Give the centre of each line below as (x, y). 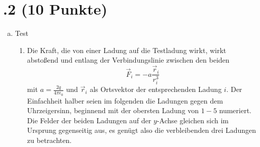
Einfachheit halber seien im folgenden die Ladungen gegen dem (125, 100)
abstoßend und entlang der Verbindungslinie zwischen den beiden (128, 60)
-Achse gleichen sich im (193, 120)
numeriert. (235, 110)
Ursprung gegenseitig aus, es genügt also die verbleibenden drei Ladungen (142, 130)
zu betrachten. (49, 140)
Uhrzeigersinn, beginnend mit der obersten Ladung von (113, 110)
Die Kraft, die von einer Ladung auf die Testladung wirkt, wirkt (127, 50)
